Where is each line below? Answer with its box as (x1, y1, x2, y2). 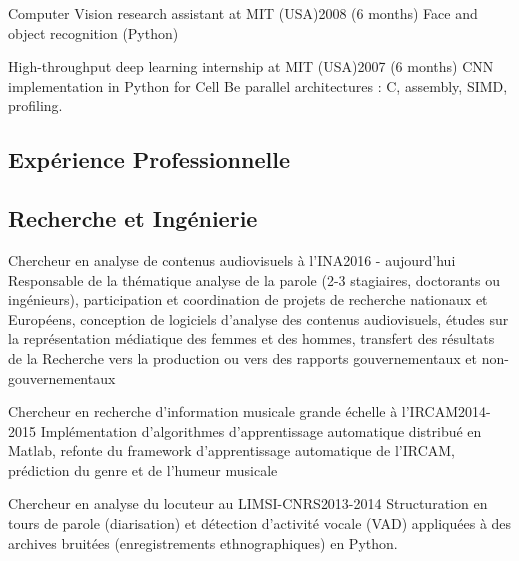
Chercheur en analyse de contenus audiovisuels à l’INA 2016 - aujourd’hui (8, 249, 456, 270)
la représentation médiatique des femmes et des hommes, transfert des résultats (8, 328, 495, 349)
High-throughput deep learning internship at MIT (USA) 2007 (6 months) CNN (8, 56, 494, 77)
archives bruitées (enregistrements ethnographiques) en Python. (8, 532, 398, 553)
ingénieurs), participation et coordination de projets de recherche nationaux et (8, 289, 488, 310)
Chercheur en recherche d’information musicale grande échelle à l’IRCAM (8, 401, 459, 422)
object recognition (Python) (8, 22, 179, 43)
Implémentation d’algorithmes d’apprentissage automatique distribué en (40, 420, 482, 441)
